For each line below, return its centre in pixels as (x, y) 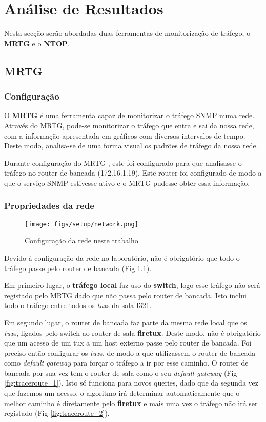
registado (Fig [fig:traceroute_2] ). (57, 413)
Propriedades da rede (49, 206)
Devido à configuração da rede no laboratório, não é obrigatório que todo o (122, 257)
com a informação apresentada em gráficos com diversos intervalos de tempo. (125, 135)
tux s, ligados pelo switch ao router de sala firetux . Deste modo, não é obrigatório (132, 332)
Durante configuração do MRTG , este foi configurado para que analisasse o (123, 162)
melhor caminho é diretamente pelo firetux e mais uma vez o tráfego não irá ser (131, 403)
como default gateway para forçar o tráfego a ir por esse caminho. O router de (126, 363)
